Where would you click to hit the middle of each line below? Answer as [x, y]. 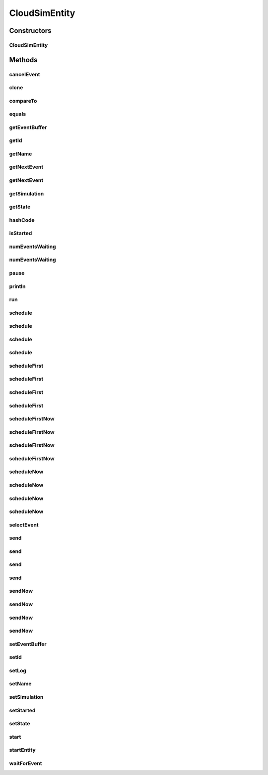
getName [21, 153]
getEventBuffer [28, 127]
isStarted [21, 233]
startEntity [22, 750]
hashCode [22, 220]
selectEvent [24, 524]
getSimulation [27, 193]
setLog [18, 670]
